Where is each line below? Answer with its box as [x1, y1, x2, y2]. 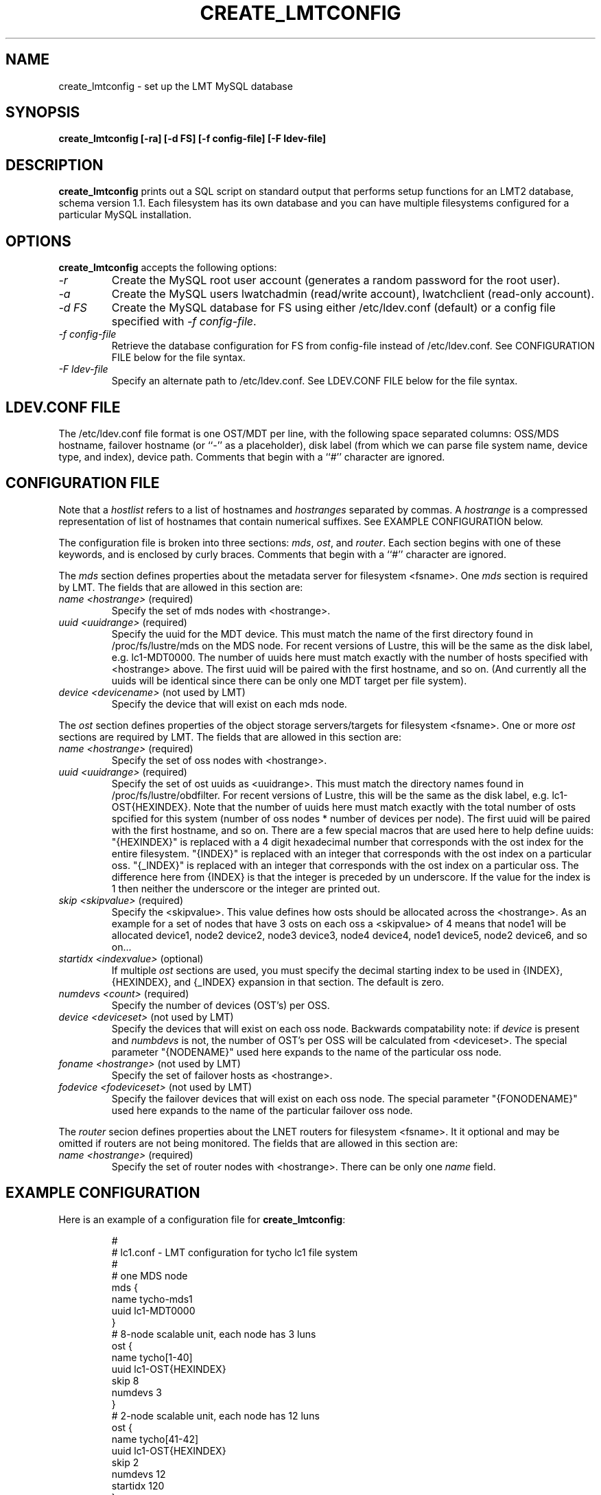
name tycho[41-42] [111, 1433, 199, 1445]
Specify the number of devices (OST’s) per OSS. [111, 999, 330, 1011]
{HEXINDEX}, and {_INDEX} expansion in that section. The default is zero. [111, 975, 445, 988]
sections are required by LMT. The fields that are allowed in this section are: [58, 730, 401, 743]
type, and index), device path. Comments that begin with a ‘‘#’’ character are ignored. [58, 450, 445, 463]
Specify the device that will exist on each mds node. [111, 697, 347, 710]
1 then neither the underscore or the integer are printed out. [111, 882, 380, 894]
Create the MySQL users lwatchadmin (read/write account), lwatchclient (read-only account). [111, 287, 594, 301]
